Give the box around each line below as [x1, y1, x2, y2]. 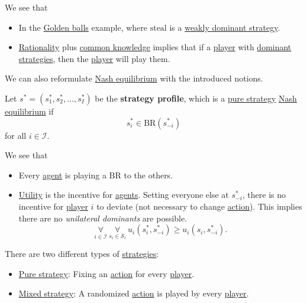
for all [5, 129, 27, 141]
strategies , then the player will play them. [18, 52, 170, 64]
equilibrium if [5, 105, 54, 117]
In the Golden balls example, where [18, 21, 148, 33]
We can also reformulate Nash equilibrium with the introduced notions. [5, 72, 263, 84]
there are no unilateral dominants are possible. [18, 211, 188, 224]
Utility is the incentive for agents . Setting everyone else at [18, 188, 229, 201]
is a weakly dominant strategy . [169, 21, 280, 33]
